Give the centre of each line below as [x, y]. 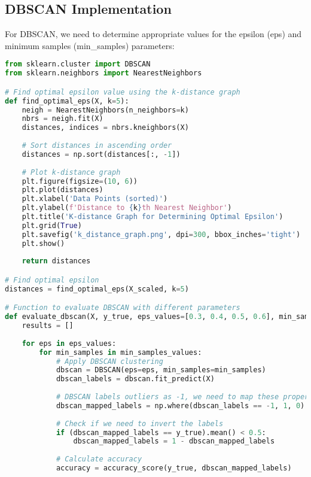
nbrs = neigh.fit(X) [62, 119]
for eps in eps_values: [69, 343]
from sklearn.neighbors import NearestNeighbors [103, 73]
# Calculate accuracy [99, 459]
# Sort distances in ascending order [97, 146]
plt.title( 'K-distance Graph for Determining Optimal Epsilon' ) [153, 217]
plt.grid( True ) [52, 225]
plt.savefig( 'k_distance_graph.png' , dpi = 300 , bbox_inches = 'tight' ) [161, 234]
